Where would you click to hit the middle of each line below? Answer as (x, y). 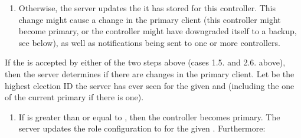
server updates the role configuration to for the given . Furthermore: (142, 128)
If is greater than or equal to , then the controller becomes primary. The (149, 116)
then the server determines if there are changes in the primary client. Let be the (150, 73)
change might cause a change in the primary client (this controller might (150, 19)
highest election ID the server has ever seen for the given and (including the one (150, 85)
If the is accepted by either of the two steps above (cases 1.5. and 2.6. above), (145, 62)
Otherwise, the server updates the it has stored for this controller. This (147, 8)
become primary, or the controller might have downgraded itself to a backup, (158, 31)
